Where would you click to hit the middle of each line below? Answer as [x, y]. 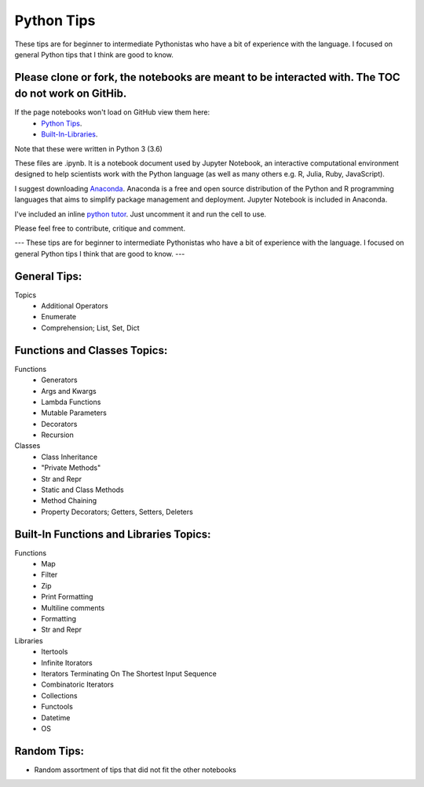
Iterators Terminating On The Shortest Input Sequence [129, 674]
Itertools [55, 652]
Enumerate [59, 317]
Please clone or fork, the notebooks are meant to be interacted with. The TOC [207, 77]
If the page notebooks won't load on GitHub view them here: [112, 112]
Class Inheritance [69, 457]
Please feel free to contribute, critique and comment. [100, 228]
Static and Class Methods [83, 490]
